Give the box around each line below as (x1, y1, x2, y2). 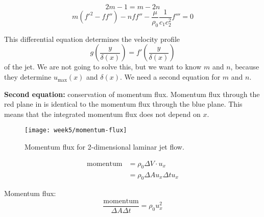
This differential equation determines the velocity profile (4, 33, 180, 44)
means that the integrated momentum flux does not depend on (4, 108, 201, 119)
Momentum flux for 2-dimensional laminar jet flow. (25, 141, 184, 152)
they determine (4, 71, 52, 82)
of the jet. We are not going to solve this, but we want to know (4, 61, 202, 72)
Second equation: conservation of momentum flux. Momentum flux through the (4, 88, 260, 99)
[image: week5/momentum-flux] (25, 127, 127, 134)
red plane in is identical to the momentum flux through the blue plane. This (4, 99, 243, 109)
